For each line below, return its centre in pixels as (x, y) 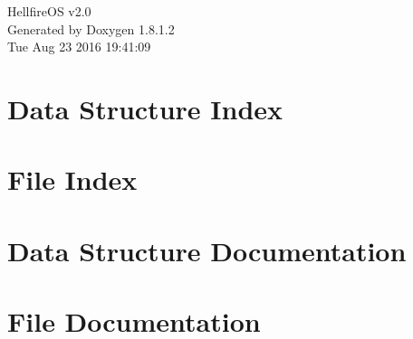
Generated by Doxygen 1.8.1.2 (91, 28)
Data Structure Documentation (207, 250)
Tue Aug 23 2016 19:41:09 (79, 47)
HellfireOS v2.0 (49, 11)
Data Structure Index (145, 108)
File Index (72, 179)
